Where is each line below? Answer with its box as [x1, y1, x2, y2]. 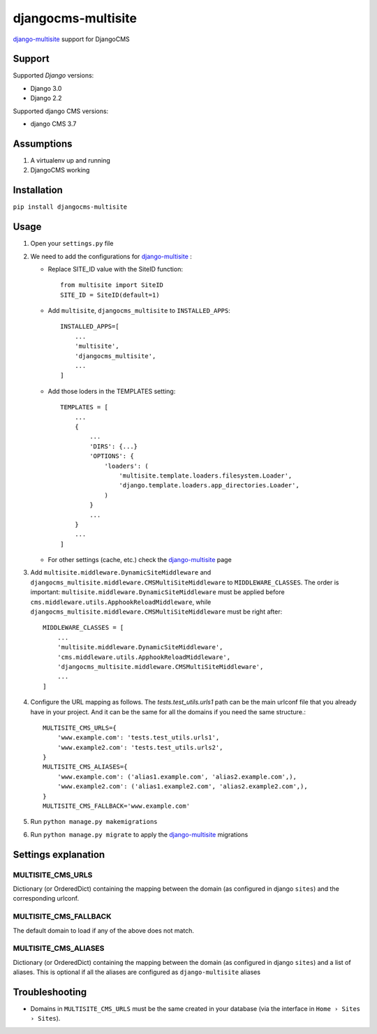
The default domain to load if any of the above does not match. [13, 926, 195, 935]
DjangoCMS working [30, 166, 90, 175]
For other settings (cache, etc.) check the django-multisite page [47, 556, 232, 564]
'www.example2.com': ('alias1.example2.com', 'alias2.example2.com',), [57, 783, 308, 790]
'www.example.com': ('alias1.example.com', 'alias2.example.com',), [57, 772, 297, 781]
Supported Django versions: [13, 71, 94, 80]
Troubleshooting [13, 986, 87, 998]
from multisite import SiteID [60, 281, 164, 289]
